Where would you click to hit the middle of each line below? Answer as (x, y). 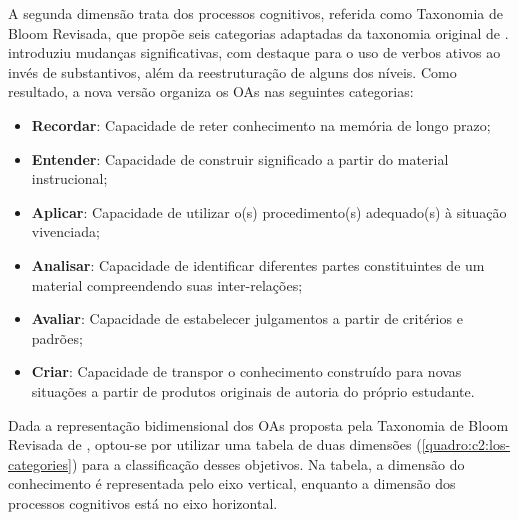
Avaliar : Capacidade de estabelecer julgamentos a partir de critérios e (247, 318)
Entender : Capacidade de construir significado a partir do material (240, 158)
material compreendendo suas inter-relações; (167, 284)
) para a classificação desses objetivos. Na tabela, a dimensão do (268, 463)
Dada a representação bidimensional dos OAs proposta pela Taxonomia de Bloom (258, 424)
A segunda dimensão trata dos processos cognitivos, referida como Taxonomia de (255, 13)
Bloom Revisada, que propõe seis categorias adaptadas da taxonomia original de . (258, 32)
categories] (40, 463)
